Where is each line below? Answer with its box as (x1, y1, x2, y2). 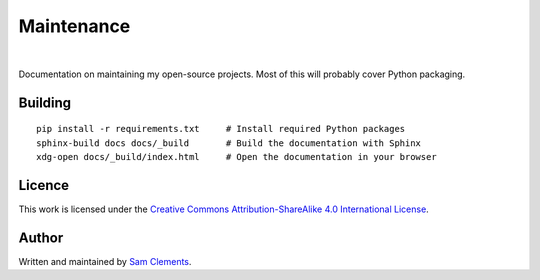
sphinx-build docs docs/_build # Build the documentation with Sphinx (36, 137, 422, 149)
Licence (18, 176, 70, 194)
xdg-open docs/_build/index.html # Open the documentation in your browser (36, 151, 437, 163)
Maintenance (18, 15, 131, 37)
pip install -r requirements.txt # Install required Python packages (36, 123, 406, 135)
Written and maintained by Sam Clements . (18, 255, 192, 267)
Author (18, 229, 64, 246)
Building (18, 94, 72, 111)
